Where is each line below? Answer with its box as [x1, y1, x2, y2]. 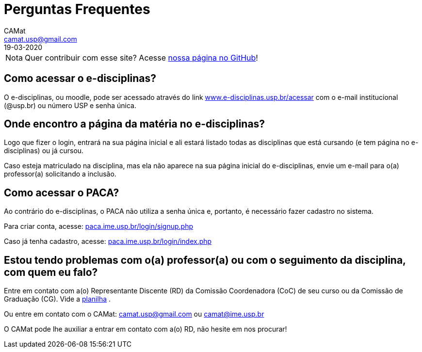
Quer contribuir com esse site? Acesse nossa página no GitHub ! [24, 52, 258, 63]
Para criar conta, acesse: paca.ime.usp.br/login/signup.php [4, 222, 193, 231]
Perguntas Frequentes [4, 1, 150, 17]
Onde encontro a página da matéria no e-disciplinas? [4, 118, 265, 130]
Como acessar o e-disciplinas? [4, 72, 157, 85]
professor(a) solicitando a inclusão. [4, 170, 116, 178]
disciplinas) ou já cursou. [4, 146, 84, 155]
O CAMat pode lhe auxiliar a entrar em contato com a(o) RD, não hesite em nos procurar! [4, 325, 287, 334]
